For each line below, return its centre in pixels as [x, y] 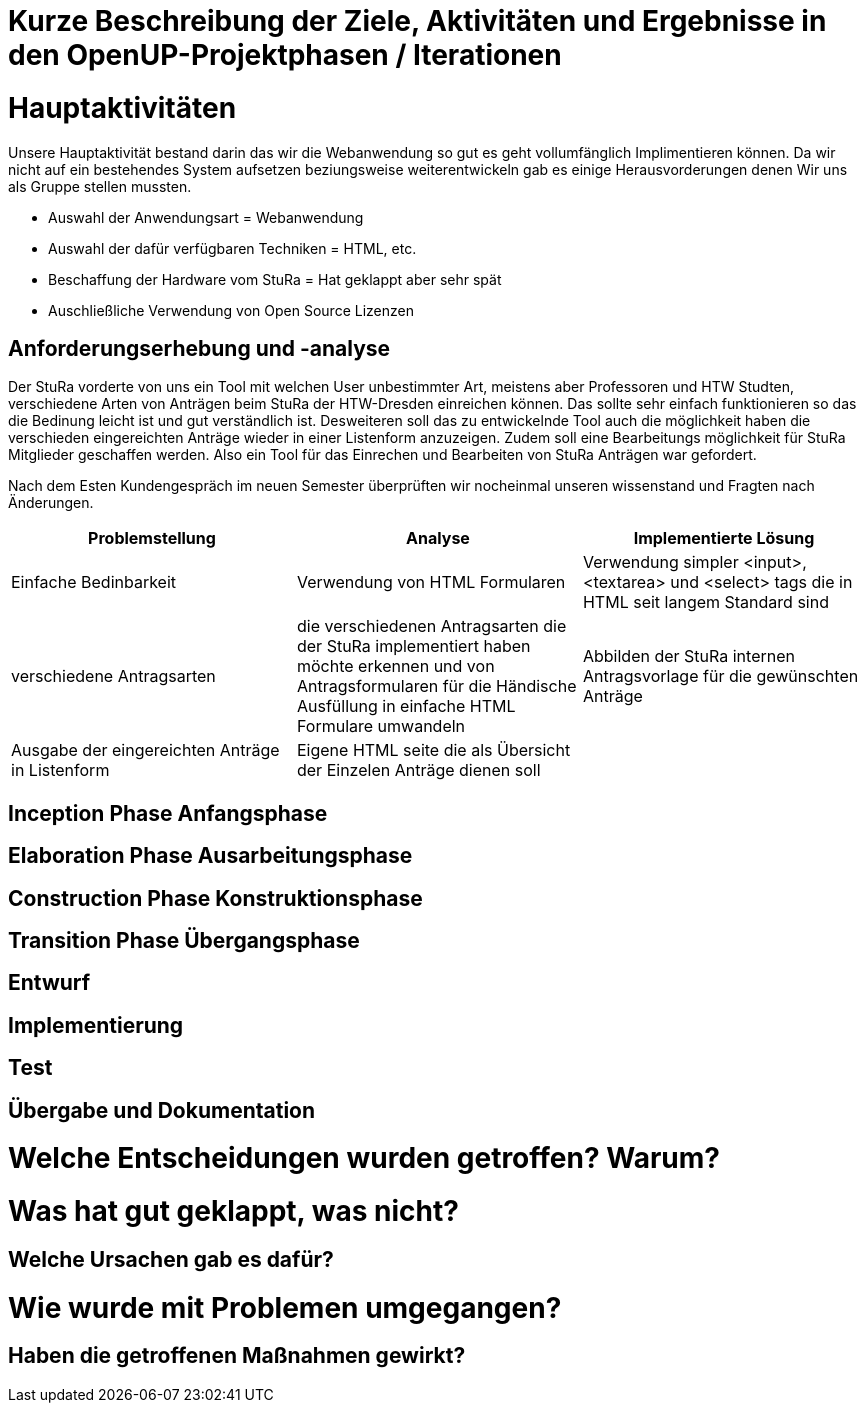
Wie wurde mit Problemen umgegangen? [285, 1307]
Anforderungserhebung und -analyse [199, 348]
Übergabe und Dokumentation [162, 1110]
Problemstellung [152, 538]
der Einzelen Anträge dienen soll [418, 770]
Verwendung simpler [660, 562]
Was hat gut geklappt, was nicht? [233, 1211]
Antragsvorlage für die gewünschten [720, 676]
